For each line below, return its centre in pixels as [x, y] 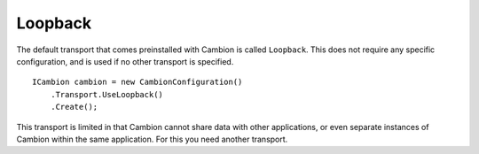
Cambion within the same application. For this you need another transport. [152, 139]
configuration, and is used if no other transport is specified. [125, 61]
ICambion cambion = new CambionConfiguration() [137, 82]
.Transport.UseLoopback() [107, 94]
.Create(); [74, 107]
